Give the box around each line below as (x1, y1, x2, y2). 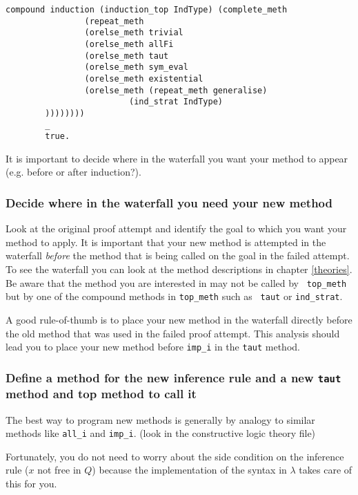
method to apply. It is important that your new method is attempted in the (6, 234, 326, 249)
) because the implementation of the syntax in (92, 463, 287, 477)
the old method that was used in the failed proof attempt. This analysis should (6, 326, 340, 340)
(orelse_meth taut (84, 50, 169, 61)
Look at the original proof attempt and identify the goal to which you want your (6, 221, 347, 236)
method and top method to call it (6, 385, 197, 402)
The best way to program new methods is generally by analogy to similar (6, 412, 315, 427)
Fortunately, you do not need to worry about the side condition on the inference (6, 449, 344, 463)
